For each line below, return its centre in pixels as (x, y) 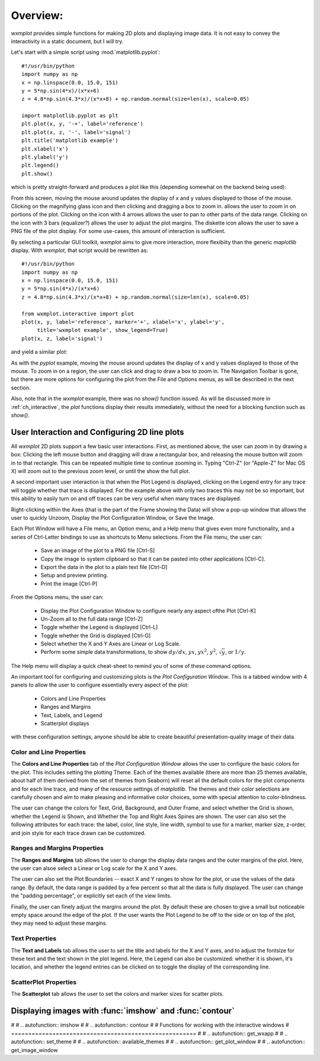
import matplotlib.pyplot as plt (70, 116)
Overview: (37, 15)
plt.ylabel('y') (45, 157)
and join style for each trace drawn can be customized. (78, 833)
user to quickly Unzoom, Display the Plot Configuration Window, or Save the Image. (113, 517)
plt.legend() (40, 165)
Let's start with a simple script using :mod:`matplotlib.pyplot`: (86, 52)
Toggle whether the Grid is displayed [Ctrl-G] (96, 635)
